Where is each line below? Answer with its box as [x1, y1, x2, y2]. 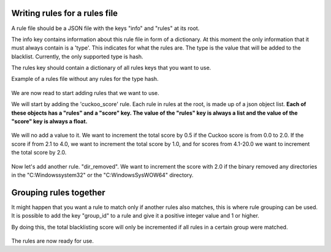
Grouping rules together [11, 187, 105, 197]
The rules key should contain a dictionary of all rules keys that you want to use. [11, 64, 211, 72]
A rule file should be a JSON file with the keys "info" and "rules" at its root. [11, 25, 200, 32]
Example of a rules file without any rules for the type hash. [11, 75, 159, 83]
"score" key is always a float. [11, 118, 88, 125]
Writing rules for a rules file [11, 8, 118, 18]
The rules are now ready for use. [11, 237, 94, 245]
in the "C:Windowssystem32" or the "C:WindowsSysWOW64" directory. [11, 171, 194, 178]
